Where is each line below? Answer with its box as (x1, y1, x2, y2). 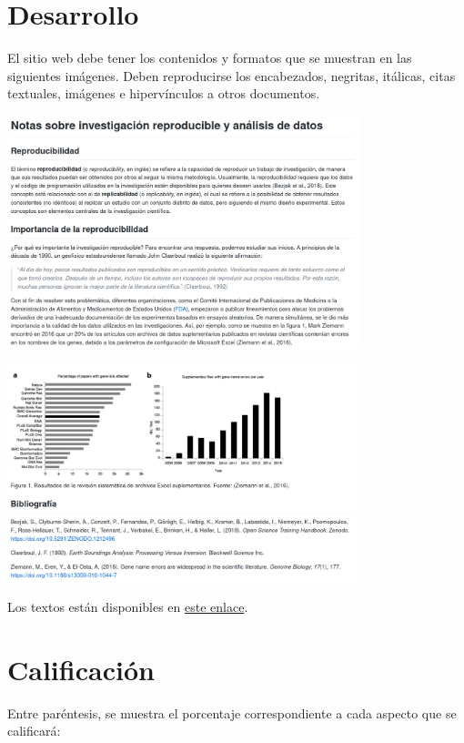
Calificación (7, 650, 155, 687)
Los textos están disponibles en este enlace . (7, 597, 248, 616)
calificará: (7, 721, 61, 740)
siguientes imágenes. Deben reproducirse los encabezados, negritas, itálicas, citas (7, 66, 456, 85)
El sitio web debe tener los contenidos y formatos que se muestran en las (7, 48, 412, 67)
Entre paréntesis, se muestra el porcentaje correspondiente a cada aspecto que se (7, 703, 457, 722)
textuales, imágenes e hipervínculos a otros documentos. (7, 84, 320, 103)
